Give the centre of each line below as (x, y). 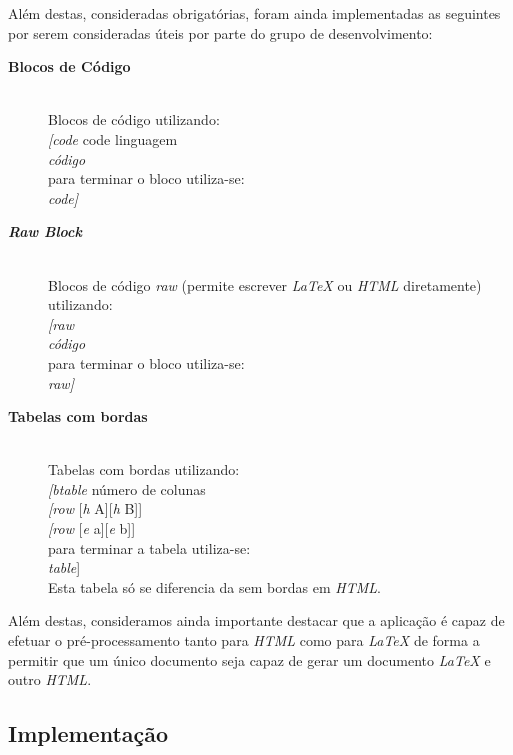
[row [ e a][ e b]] (92, 528)
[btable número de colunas (127, 488)
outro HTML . (50, 679)
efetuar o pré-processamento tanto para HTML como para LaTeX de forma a (244, 640)
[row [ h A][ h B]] (95, 508)
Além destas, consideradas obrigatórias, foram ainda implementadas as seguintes (254, 13)
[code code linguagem (113, 138)
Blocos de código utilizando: (134, 119)
